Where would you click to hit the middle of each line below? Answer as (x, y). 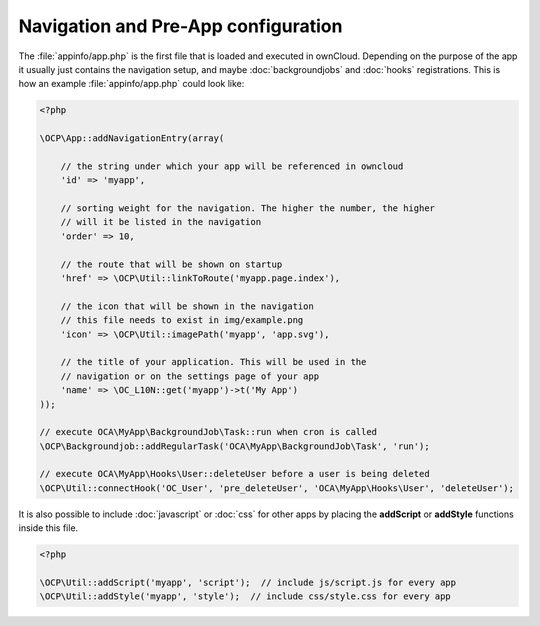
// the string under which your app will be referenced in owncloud (232, 166)
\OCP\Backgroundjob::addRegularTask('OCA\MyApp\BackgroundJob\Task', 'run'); (234, 446)
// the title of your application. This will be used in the (213, 362)
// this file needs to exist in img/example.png (182, 320)
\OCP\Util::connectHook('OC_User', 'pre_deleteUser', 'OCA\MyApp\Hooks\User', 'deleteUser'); (277, 488)
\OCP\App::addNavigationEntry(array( (132, 138)
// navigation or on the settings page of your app (190, 376)
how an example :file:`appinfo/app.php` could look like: (131, 84)
